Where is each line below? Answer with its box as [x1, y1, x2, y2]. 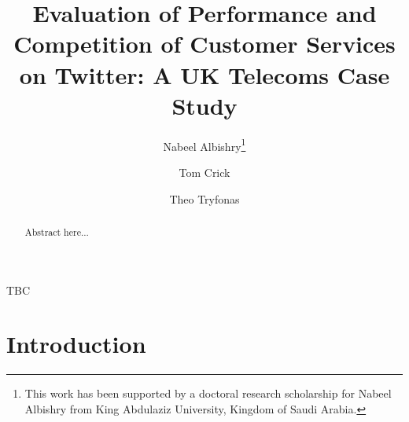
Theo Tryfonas [169, 190, 240, 207]
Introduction [6, 328, 146, 360]
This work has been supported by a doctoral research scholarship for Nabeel [24, 385, 392, 402]
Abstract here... [24, 225, 89, 238]
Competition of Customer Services [13, 28, 396, 60]
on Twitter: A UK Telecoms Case [19, 58, 390, 90]
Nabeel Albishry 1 [163, 135, 246, 154]
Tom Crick [179, 163, 230, 180]
